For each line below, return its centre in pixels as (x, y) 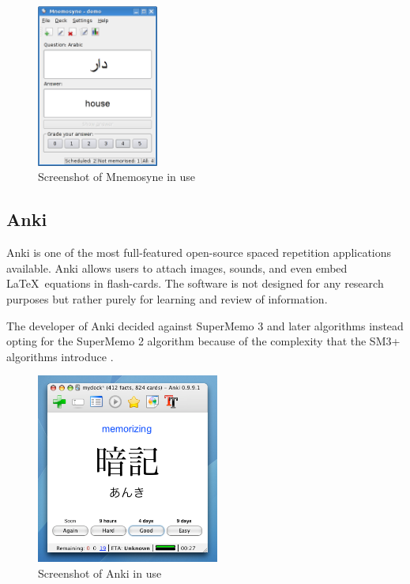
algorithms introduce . (60, 356)
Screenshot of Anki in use (100, 573)
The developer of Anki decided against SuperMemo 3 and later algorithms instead (205, 325)
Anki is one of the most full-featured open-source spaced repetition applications (199, 252)
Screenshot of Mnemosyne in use (117, 177)
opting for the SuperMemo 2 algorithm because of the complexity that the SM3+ (203, 341)
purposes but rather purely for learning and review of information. (167, 299)
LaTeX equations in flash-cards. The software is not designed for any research (195, 283)
